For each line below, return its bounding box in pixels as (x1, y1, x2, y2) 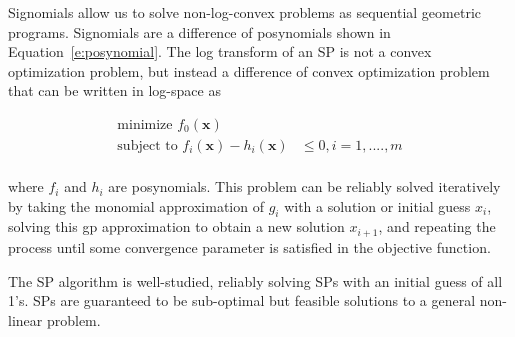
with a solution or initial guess (284, 195, 471, 216)
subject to (117, 139, 178, 154)
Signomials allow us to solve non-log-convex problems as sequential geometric (8, 2, 481, 22)
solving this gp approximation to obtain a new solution (8, 216, 345, 237)
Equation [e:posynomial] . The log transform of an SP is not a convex (8, 41, 432, 62)
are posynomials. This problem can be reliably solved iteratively (108, 176, 501, 197)
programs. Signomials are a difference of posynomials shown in (8, 21, 391, 42)
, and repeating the (378, 216, 496, 237)
